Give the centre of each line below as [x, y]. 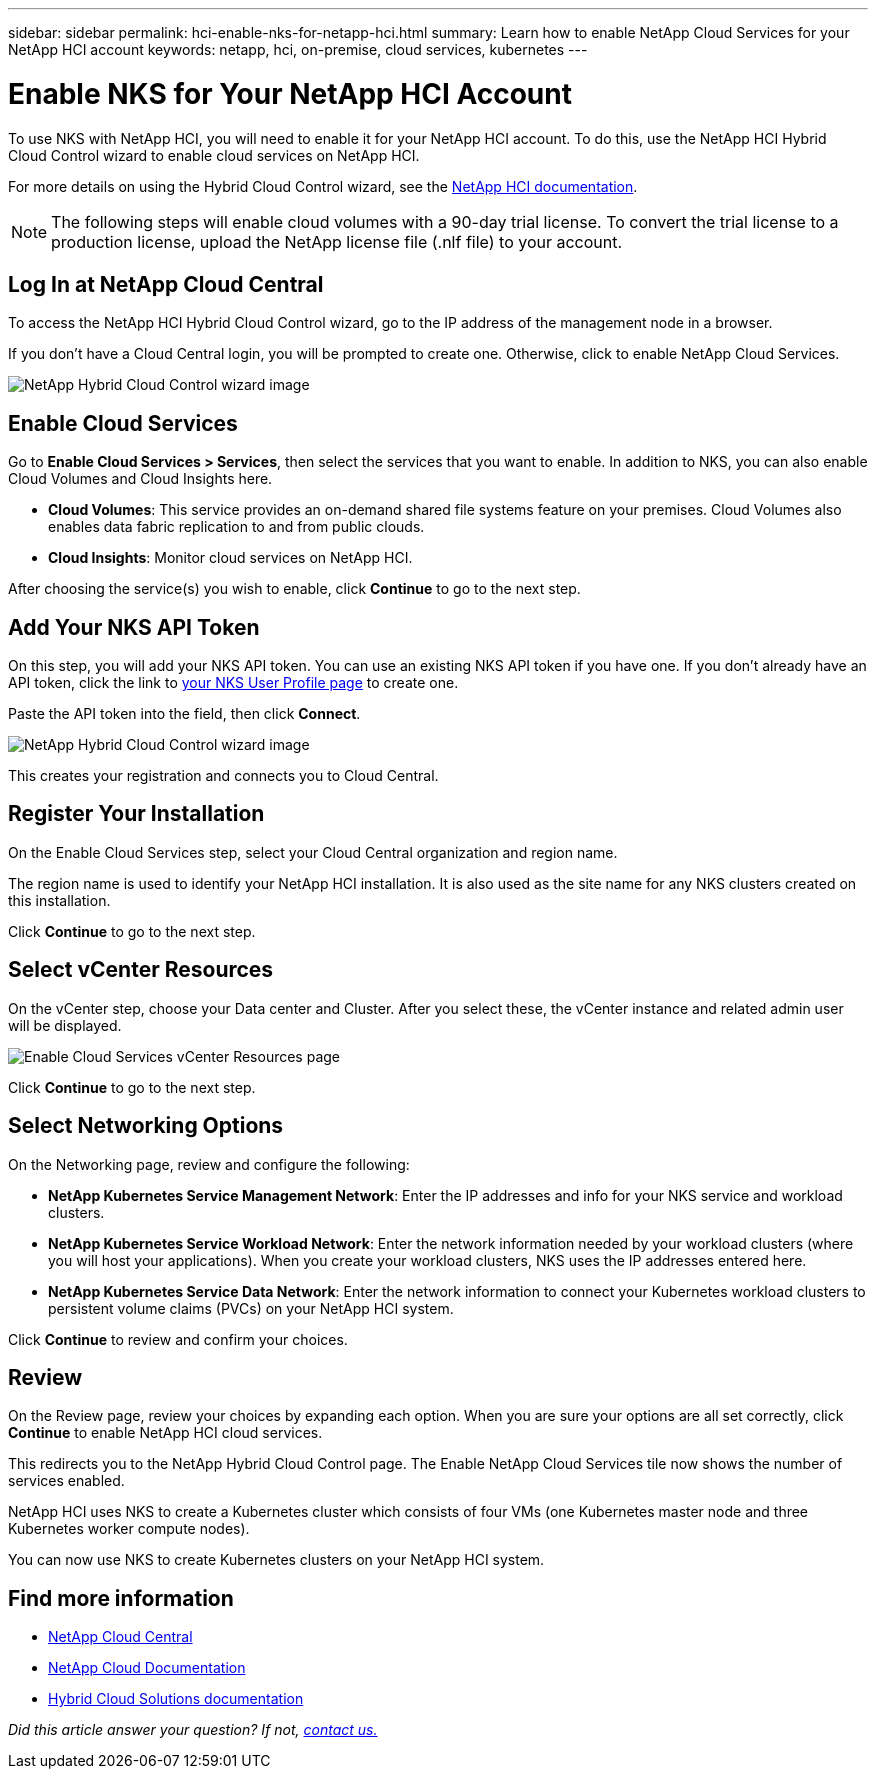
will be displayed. [65, 1025]
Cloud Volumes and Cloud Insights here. [140, 479]
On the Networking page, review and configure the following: [209, 1164]
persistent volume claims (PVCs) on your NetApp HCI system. [251, 1308]
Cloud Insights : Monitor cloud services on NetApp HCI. [230, 558]
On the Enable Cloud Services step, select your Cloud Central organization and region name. [313, 852]
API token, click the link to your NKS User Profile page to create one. [233, 683]
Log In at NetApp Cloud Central [166, 284]
